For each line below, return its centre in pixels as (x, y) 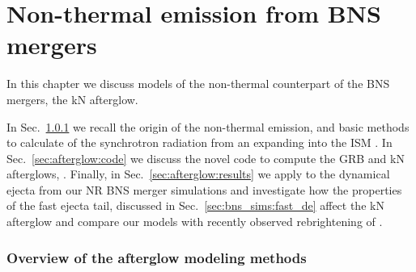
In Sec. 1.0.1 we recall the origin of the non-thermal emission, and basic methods (208, 126)
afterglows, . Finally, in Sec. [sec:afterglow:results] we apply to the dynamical (198, 174)
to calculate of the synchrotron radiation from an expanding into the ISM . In (200, 142)
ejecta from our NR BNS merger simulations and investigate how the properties (204, 189)
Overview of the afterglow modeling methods (157, 257)
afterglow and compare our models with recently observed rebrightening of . (195, 222)
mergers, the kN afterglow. (72, 99)
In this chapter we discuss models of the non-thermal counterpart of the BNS (198, 84)
